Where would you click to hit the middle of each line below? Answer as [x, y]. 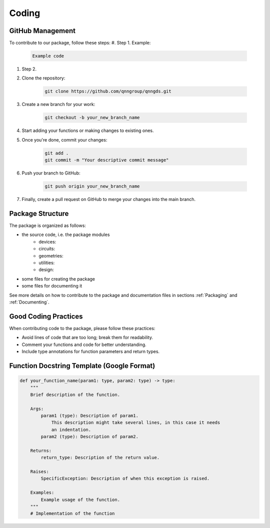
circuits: [47, 249]
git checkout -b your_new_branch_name [92, 118]
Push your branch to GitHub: [51, 173]
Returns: [41, 450]
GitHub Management [42, 31]
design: [46, 269]
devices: [47, 241]
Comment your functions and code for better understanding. [84, 344]
